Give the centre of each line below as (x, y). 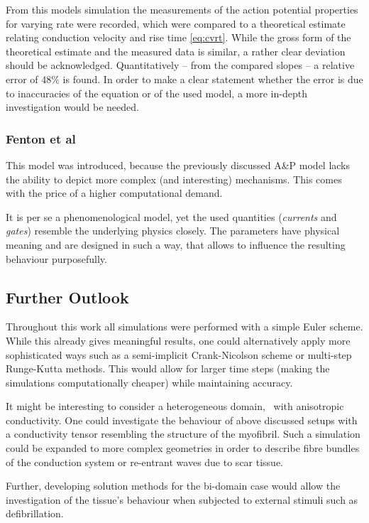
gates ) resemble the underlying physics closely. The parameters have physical (173, 231)
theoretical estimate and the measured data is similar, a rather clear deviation (176, 51)
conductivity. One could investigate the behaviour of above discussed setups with (182, 420)
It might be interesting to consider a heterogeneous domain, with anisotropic (175, 406)
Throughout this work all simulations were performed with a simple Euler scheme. (184, 327)
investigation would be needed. (72, 107)
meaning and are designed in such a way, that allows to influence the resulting (176, 244)
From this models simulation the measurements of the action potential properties (182, 9)
